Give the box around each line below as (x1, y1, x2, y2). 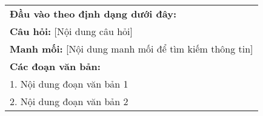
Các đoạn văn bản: (10, 59, 101, 73)
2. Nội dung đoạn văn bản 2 (10, 94, 128, 108)
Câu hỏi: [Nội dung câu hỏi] (10, 24, 133, 38)
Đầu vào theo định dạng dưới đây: (10, 7, 176, 21)
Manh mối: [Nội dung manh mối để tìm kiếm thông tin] (10, 42, 253, 56)
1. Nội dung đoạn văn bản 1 (10, 77, 128, 91)
